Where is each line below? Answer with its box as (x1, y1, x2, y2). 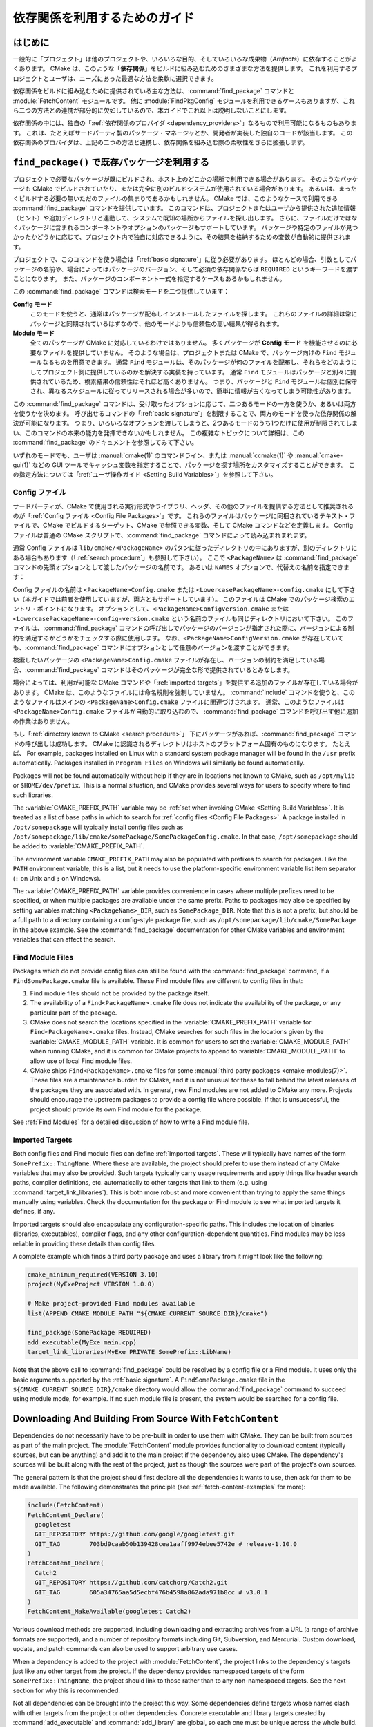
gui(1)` (12, 461, 31, 469)
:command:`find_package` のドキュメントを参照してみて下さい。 (12, 439, 198, 447)
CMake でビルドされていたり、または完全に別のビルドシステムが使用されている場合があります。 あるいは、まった (32, 184, 357, 193)
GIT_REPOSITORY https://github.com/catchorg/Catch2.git (35, 1578, 228, 1587)
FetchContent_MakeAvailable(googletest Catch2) (27, 1607, 191, 1616)
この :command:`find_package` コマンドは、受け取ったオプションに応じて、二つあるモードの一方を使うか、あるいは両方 (12, 399, 356, 408)
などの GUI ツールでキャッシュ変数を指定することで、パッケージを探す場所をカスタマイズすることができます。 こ (32, 461, 355, 469)
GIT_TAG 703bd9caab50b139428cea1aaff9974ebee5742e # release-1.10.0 (35, 1540, 297, 1547)
